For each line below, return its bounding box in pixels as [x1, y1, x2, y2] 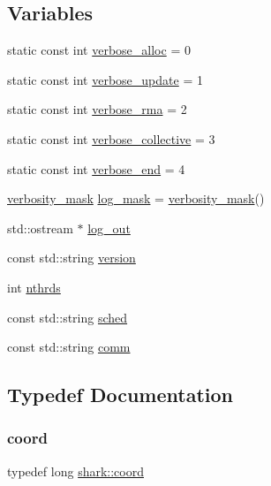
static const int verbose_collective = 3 [7, 129, 215, 148]
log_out [87, 218, 131, 237]
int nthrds [7, 277, 61, 296]
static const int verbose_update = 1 [7, 70, 203, 88]
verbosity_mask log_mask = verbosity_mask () [7, 189, 265, 208]
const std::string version [7, 248, 136, 267]
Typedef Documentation [7, 381, 233, 408]
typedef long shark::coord [7, 461, 144, 480]
